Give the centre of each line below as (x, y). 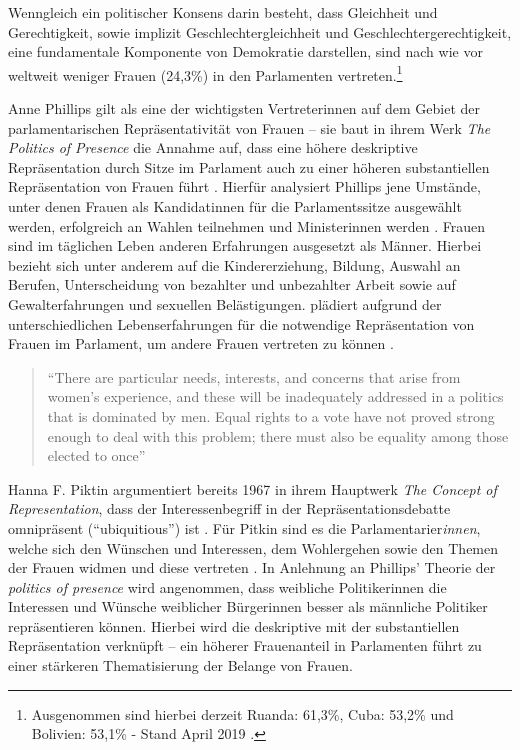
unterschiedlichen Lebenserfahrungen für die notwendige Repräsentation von (241, 323)
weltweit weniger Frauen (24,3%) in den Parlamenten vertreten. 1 (205, 73)
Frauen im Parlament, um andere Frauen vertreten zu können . (201, 343)
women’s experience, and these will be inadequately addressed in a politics (275, 396)
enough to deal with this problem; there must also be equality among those (278, 435)
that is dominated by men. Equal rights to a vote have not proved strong (271, 415)
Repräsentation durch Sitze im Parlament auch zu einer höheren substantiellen (249, 166)
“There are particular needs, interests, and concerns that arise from (254, 376)
